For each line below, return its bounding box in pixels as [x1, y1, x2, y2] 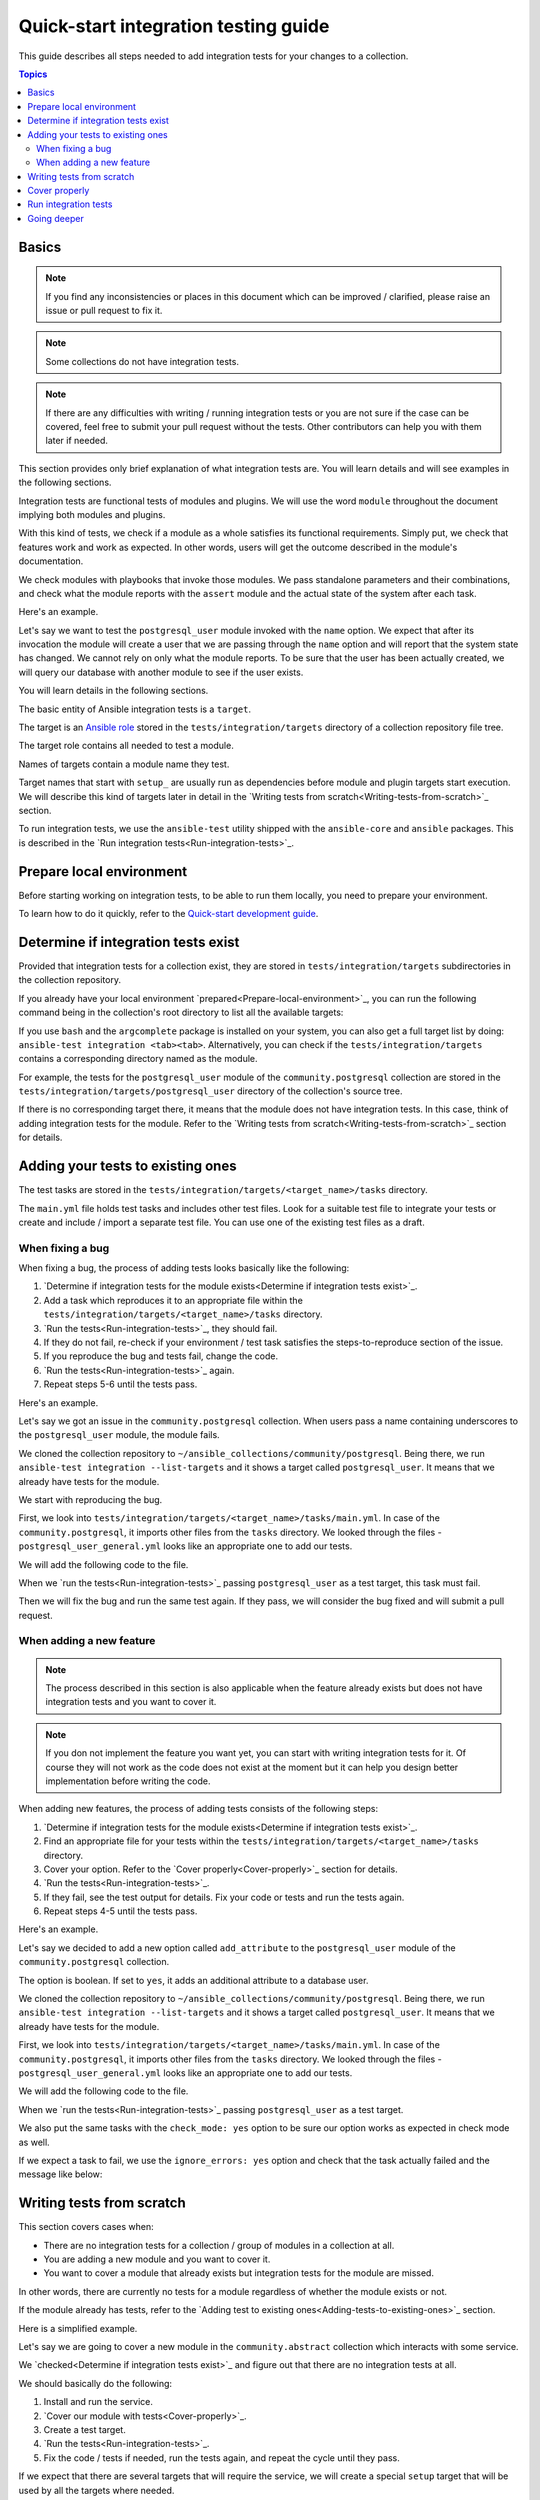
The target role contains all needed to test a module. [18, 740, 234, 752]
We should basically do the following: [18, 2377, 173, 2389]
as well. [18, 2136, 50, 2148]
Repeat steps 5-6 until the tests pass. [43, 1378, 198, 1390]
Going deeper [27, 212, 84, 224]
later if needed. [45, 435, 109, 447]
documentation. [18, 555, 84, 567]
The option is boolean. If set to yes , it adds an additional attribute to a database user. [18, 1974, 369, 1986]
